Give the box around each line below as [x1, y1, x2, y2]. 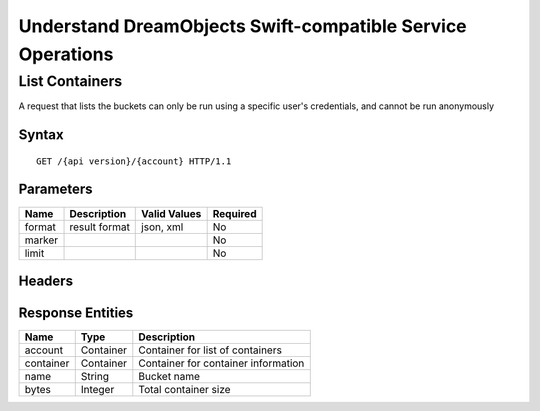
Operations [18, 43, 114, 65]
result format [69, 220, 130, 234]
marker [24, 233, 59, 247]
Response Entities [18, 304, 134, 321]
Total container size [138, 383, 231, 397]
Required [212, 206, 257, 220]
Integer [80, 383, 115, 397]
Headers [18, 272, 74, 289]
